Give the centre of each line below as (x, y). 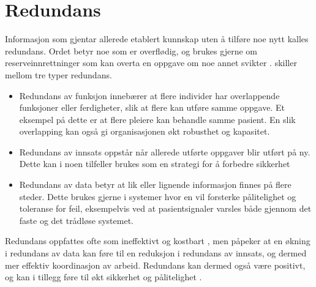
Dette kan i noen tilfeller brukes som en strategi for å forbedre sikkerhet (155, 164)
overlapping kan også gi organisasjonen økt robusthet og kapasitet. (145, 131)
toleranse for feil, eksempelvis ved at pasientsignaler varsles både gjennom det (165, 208)
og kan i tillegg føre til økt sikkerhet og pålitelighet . (103, 277)
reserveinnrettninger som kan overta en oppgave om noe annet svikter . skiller (151, 63)
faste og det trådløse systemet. (76, 220)
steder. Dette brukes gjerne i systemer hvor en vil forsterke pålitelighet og (158, 196)
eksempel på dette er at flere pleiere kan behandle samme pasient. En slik (157, 119)
